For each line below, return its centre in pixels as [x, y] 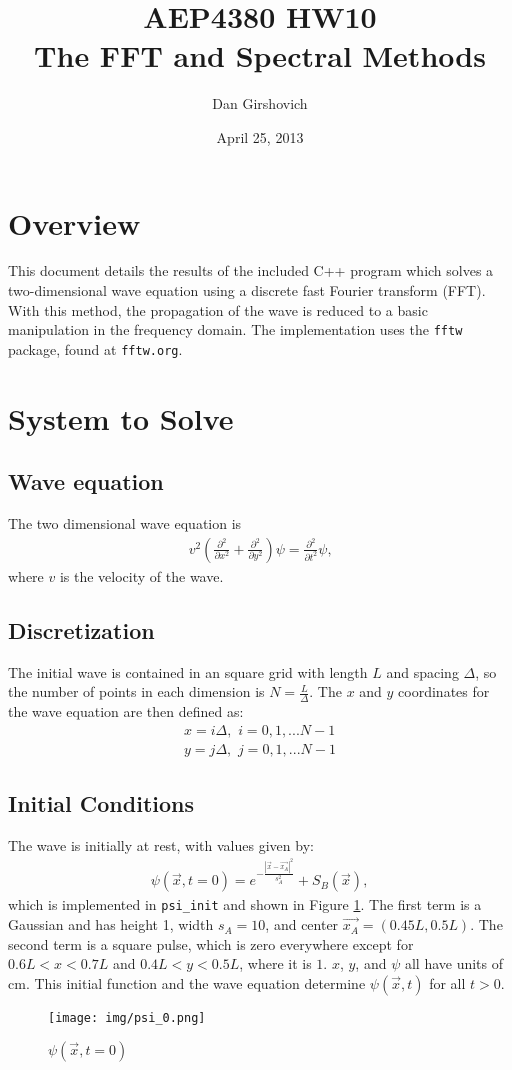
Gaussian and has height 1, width [111, 924]
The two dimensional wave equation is [125, 523]
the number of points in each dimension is [136, 691]
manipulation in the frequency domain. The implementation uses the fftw [235, 329]
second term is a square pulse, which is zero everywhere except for [211, 943]
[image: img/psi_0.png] [127, 1017]
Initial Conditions [101, 803]
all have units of [454, 963]
